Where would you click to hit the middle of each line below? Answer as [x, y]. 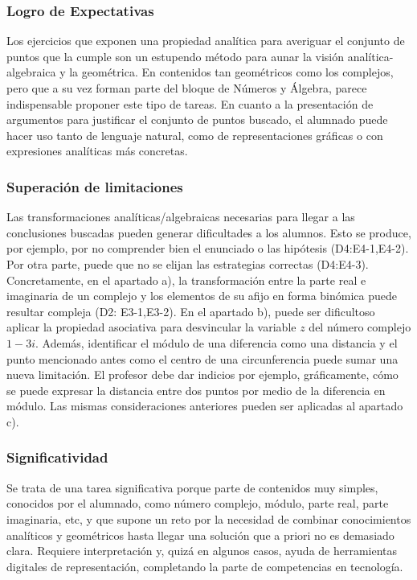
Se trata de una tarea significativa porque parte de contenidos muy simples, [192, 487]
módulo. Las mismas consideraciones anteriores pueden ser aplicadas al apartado [205, 406]
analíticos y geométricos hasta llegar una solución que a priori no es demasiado [200, 535]
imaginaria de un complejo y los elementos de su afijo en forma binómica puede [202, 296]
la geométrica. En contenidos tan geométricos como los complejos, [231, 72]
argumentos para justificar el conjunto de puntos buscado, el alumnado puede [197, 119]
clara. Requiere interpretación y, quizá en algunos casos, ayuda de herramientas [202, 551]
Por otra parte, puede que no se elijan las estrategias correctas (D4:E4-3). [188, 263]
